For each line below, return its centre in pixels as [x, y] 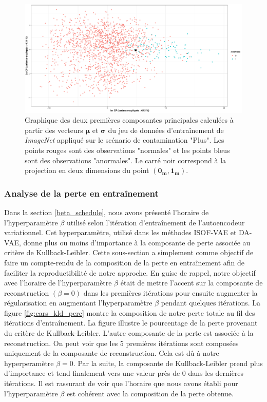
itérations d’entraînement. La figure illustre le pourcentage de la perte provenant [131, 323]
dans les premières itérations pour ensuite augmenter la [170, 292]
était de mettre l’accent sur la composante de [192, 283]
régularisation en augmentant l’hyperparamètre [78, 303]
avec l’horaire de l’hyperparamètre [58, 283]
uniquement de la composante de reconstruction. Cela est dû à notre [112, 353]
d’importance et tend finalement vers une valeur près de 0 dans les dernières [124, 373]
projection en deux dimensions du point [87, 170]
